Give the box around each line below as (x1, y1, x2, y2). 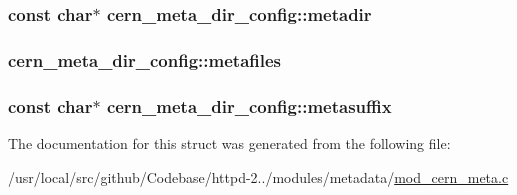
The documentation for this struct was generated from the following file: (8, 132, 451, 153)
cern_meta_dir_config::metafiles (8, 47, 282, 72)
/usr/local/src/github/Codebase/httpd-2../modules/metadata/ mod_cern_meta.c (8, 166, 509, 187)
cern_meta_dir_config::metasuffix (106, 93, 392, 118)
